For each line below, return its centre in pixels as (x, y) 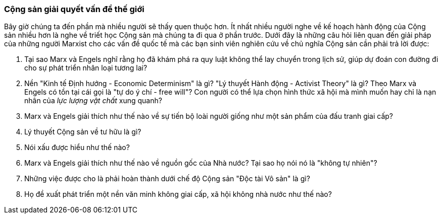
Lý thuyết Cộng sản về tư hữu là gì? (83, 132)
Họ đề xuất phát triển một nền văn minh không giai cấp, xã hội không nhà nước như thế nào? (178, 194)
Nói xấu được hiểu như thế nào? (77, 148)
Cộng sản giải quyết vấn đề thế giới (74, 9)
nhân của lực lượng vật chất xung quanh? (93, 101)
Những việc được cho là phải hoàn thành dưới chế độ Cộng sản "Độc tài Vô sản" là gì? (167, 179)
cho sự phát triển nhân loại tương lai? (86, 68)
